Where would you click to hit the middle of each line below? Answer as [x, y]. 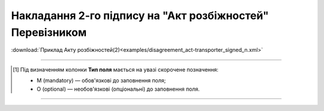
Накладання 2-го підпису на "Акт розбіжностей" [140, 16]
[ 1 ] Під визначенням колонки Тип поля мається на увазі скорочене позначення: [116, 69]
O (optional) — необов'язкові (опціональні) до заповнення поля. [118, 89]
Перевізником [49, 32]
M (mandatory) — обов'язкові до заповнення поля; [101, 81]
